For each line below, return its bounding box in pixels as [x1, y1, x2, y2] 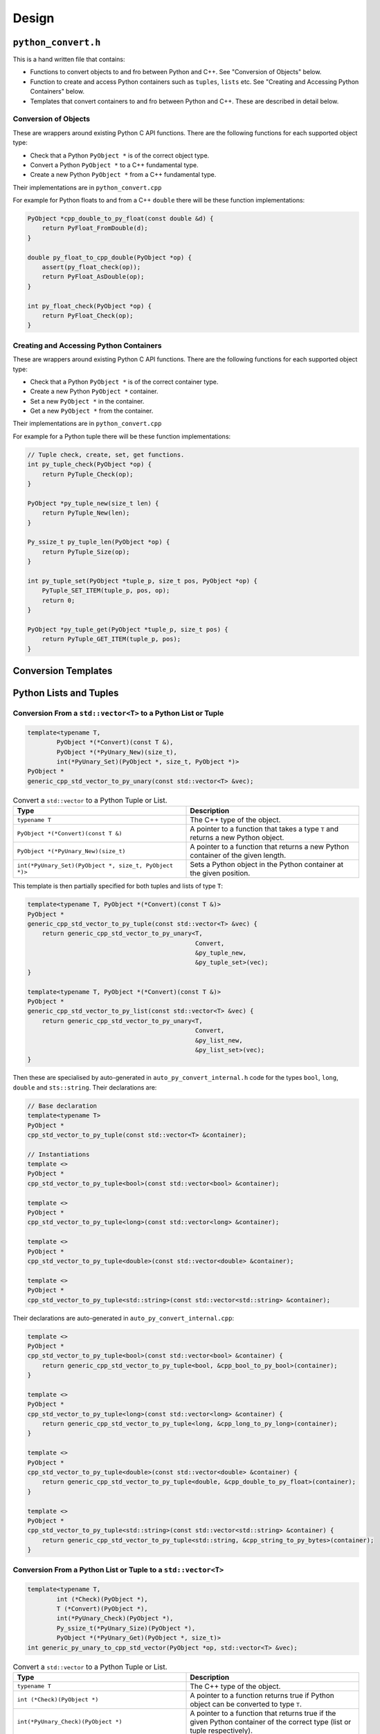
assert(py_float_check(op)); [42, 264, 141, 271]
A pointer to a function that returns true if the [190, 1708, 336, 1718]
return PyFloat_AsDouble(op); [42, 273, 145, 281]
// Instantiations [27, 1150, 90, 1158]
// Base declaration [27, 1101, 97, 1110]
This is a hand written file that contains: [12, 55, 125, 64]
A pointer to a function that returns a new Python [190, 842, 350, 852]
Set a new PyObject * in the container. [30, 397, 145, 405]
